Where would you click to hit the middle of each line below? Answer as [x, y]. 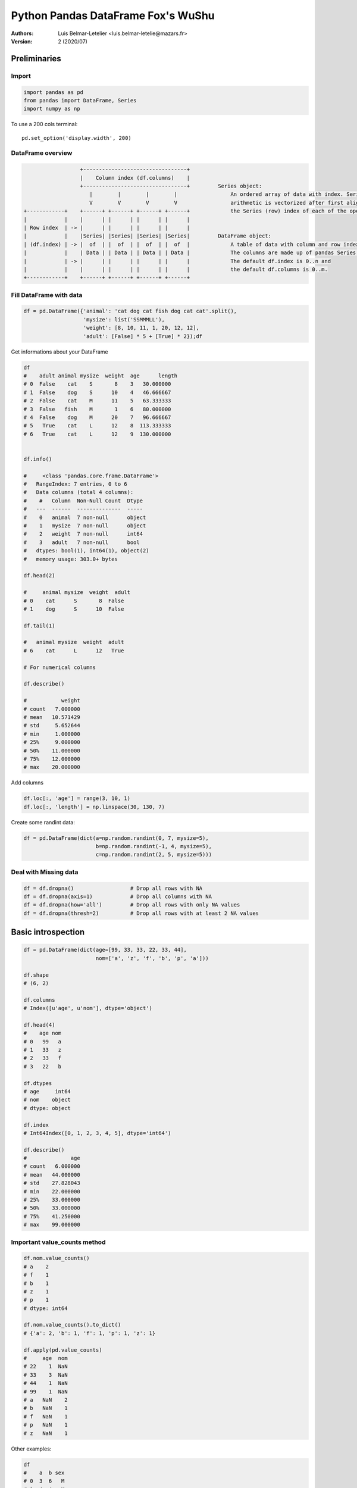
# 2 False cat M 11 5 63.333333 [97, 401]
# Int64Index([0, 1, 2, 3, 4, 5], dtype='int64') [97, 1133]
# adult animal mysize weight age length [101, 376]
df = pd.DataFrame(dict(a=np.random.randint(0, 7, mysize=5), [116, 838]
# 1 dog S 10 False [74, 609]
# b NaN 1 [46, 1408]
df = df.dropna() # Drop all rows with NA [113, 888]
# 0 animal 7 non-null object [85, 517]
